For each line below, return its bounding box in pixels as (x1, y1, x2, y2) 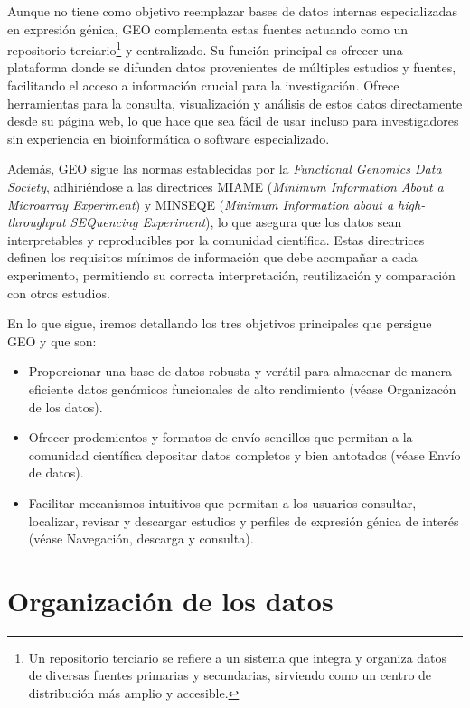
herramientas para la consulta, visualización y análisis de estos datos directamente (7, 93, 463, 112)
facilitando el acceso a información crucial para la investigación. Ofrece (7, 76, 399, 95)
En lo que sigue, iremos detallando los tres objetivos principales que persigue (7, 314, 432, 333)
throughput (7, 212, 66, 231)
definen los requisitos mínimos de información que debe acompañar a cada (7, 248, 418, 267)
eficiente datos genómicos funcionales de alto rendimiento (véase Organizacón (28, 379, 456, 398)
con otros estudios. (7, 283, 110, 302)
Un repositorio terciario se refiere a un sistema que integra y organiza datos (28, 647, 447, 666)
